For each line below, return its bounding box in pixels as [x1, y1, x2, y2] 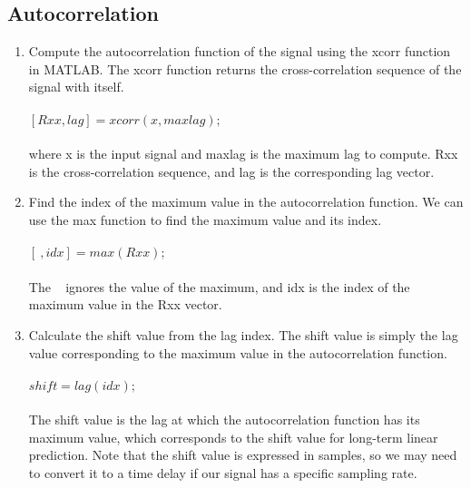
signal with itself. [28, 77, 124, 96]
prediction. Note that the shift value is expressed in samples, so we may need [28, 445, 457, 464]
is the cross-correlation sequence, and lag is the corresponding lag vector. [28, 161, 435, 181]
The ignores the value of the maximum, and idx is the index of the [28, 277, 410, 296]
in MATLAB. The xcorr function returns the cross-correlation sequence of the [28, 59, 462, 78]
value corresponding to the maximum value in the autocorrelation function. [28, 343, 447, 362]
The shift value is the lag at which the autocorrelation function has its [28, 410, 420, 429]
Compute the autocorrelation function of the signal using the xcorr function [28, 42, 451, 61]
